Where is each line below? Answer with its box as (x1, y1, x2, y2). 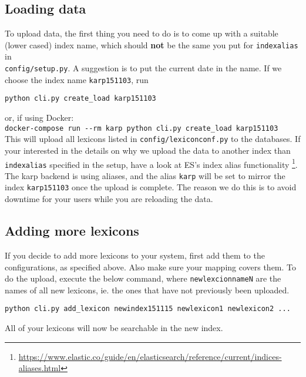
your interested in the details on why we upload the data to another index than (5, 144, 291, 156)
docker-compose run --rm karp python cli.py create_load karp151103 (5, 124, 278, 133)
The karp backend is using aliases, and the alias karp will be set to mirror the (5, 169, 285, 181)
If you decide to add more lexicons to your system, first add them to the (5, 249, 265, 261)
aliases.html (18, 362, 61, 374)
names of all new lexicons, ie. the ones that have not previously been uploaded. (5, 283, 290, 296)
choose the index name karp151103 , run (5, 73, 149, 85)
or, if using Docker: (5, 111, 74, 124)
